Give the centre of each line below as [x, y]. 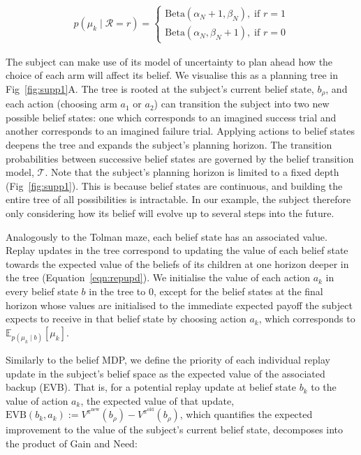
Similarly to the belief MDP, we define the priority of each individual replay [168, 359]
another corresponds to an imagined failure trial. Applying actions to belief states [180, 131]
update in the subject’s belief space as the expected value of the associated [165, 373]
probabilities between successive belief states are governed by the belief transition [180, 158]
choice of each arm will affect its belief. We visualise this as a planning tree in [172, 75]
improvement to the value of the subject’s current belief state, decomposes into [175, 430]
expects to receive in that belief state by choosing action [126, 319]
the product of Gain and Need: [72, 443]
